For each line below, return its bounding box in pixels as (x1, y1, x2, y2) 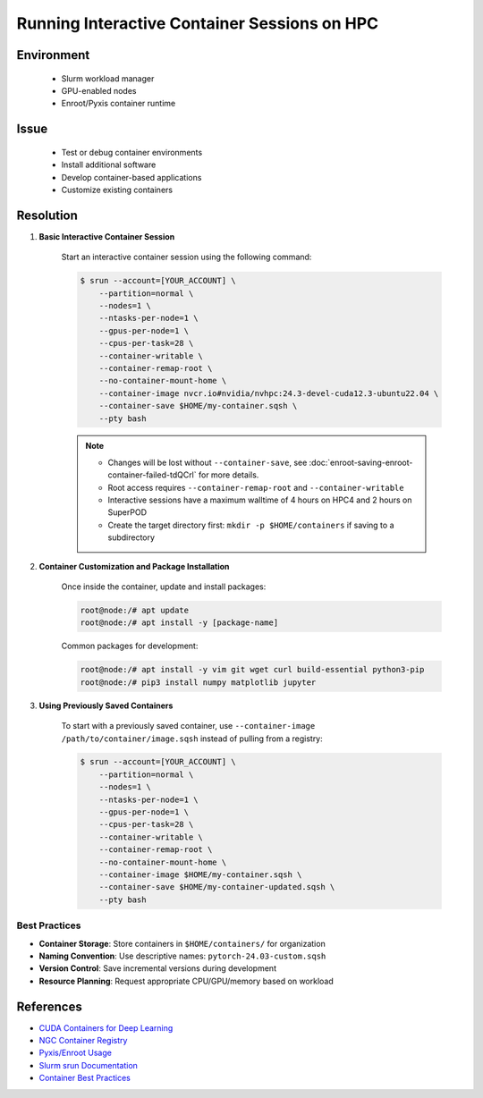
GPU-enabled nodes (61, 85, 137, 96)
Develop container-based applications (61, 172, 202, 182)
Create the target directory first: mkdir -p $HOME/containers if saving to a (107, 519, 394, 530)
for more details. (198, 469, 259, 480)
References (16, 999, 82, 1014)
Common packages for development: (61, 640, 199, 652)
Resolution (16, 207, 78, 223)
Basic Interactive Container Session (38, 231, 175, 241)
